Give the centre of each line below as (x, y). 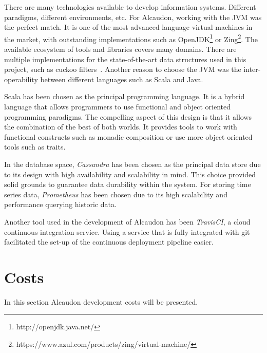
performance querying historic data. (60, 204)
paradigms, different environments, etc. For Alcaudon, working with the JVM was (133, 17)
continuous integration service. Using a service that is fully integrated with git (127, 231)
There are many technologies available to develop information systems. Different (130, 7)
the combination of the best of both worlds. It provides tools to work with (121, 127)
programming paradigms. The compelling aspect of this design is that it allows (128, 116)
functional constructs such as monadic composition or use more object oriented (128, 136)
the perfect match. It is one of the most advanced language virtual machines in (128, 27)
